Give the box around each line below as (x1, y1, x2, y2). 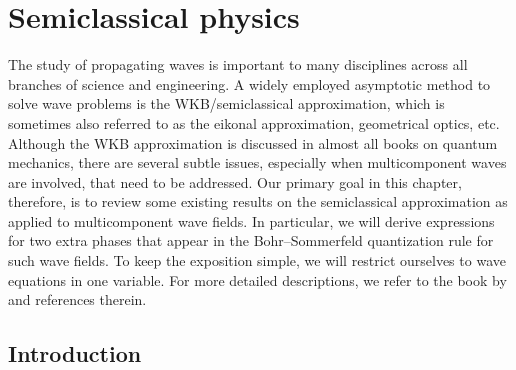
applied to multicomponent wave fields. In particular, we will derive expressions (8, 210, 495, 231)
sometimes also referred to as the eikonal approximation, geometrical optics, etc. (8, 112, 500, 133)
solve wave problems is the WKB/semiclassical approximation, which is (8, 93, 445, 114)
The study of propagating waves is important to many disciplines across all (8, 54, 468, 75)
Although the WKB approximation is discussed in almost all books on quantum (8, 132, 498, 153)
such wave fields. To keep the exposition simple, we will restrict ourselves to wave (8, 250, 506, 271)
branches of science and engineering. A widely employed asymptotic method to (8, 73, 491, 94)
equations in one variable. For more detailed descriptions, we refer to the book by (8, 269, 507, 290)
